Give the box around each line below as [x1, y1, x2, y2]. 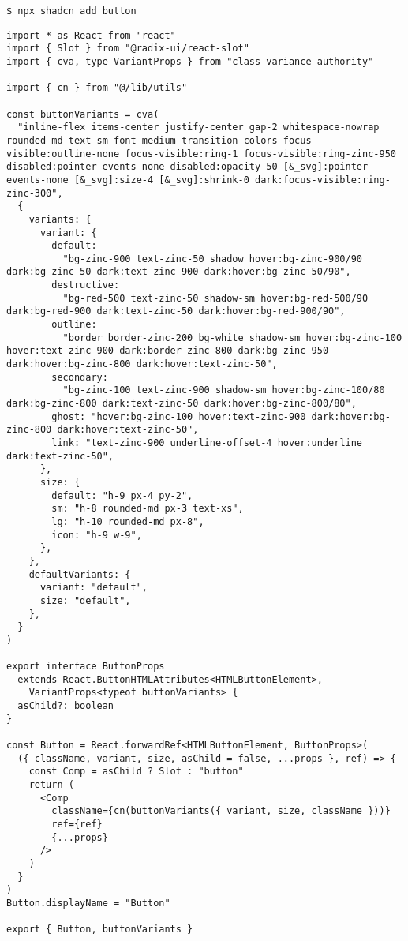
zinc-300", [6, 187, 63, 199]
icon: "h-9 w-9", [51, 529, 142, 541]
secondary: [51, 371, 108, 383]
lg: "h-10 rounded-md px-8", [51, 515, 204, 527]
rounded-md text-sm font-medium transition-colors [6, 134, 278, 146]
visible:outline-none [6, 148, 120, 159]
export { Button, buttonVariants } [6, 924, 193, 935]
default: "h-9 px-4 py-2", [51, 489, 193, 501]
